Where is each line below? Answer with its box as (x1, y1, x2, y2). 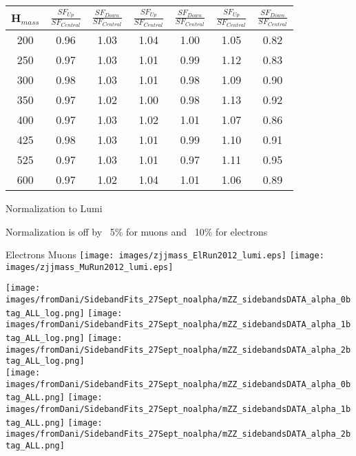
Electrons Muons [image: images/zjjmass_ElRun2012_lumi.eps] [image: (6, 247, 324, 262)
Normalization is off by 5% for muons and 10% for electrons (6, 224, 268, 238)
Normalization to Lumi (6, 200, 103, 215)
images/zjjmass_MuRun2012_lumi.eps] (6, 262, 174, 272)
